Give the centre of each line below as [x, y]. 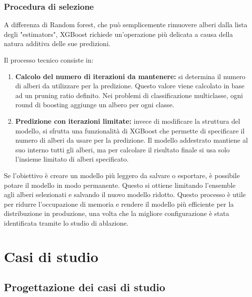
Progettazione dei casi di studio [85, 287]
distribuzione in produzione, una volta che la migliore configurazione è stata [117, 213]
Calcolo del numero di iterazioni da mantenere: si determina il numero [130, 76]
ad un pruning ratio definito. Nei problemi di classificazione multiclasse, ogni [129, 95]
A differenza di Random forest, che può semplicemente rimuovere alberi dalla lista [126, 25]
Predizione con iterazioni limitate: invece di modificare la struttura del [128, 121]
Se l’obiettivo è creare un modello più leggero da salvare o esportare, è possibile [122, 175]
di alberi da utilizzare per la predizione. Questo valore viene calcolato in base [130, 86]
